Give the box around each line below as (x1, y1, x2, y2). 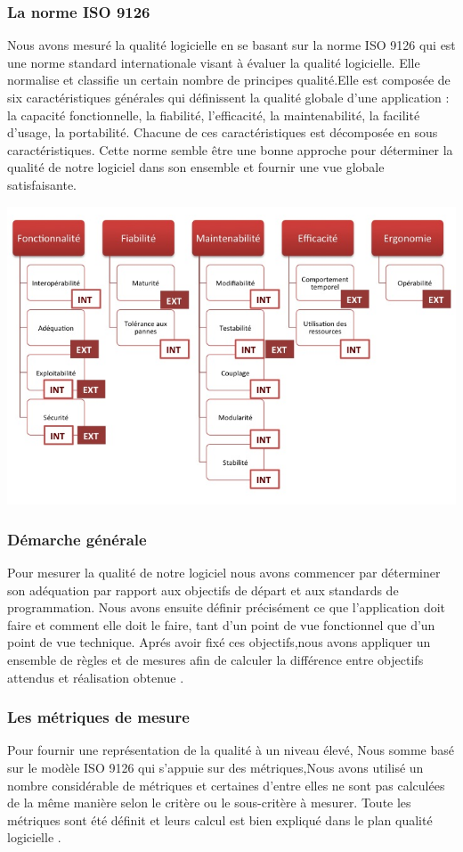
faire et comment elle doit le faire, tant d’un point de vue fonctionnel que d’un (7, 615, 435, 634)
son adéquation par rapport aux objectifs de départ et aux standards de (7, 580, 399, 599)
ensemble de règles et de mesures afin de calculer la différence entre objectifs (7, 650, 424, 668)
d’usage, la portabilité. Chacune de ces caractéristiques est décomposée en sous (7, 123, 438, 142)
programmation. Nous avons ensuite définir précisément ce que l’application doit (7, 598, 446, 617)
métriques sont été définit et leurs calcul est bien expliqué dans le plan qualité (7, 810, 433, 829)
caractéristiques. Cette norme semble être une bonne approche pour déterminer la (7, 140, 453, 159)
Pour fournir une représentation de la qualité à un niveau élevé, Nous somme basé (7, 741, 454, 759)
